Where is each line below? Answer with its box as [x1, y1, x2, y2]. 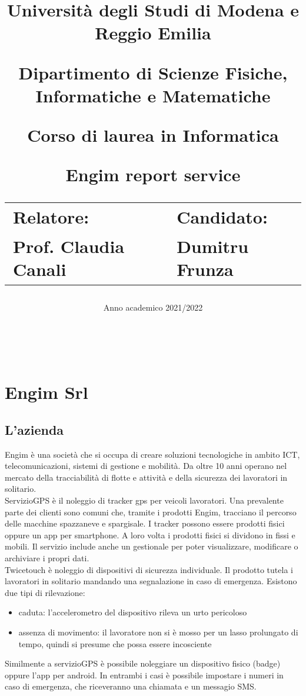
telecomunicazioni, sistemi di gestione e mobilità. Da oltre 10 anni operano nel [5, 459, 287, 472]
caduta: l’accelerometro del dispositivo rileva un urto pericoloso [18, 606, 247, 618]
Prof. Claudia [13, 234, 125, 258]
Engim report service [65, 162, 241, 187]
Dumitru [177, 234, 249, 258]
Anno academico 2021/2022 [103, 301, 203, 313]
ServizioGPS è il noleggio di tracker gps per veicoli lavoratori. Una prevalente [5, 494, 284, 507]
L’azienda [5, 420, 64, 438]
